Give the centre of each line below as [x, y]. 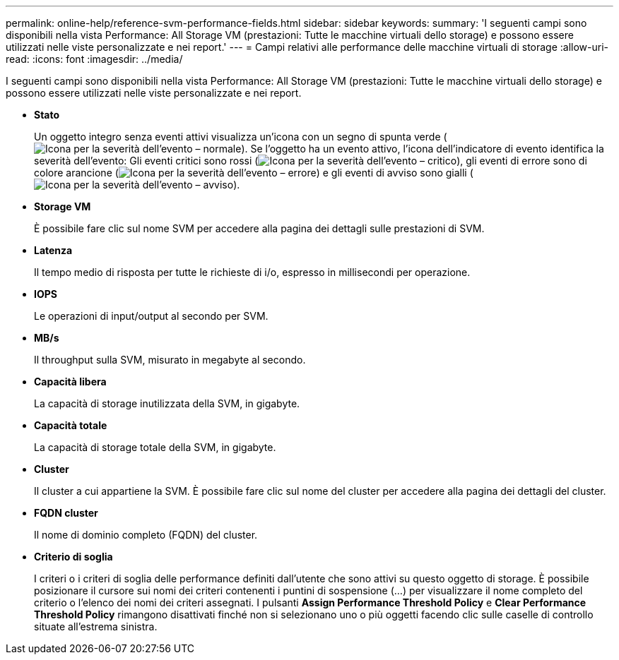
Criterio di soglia [73, 557]
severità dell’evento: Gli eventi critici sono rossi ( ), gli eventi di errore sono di [311, 161]
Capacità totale [71, 425]
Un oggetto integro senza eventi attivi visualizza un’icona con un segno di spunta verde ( [241, 137]
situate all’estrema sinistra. [96, 626]
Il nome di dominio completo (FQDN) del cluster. [146, 535]
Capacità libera [70, 382]
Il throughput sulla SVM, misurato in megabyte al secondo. [170, 360]
